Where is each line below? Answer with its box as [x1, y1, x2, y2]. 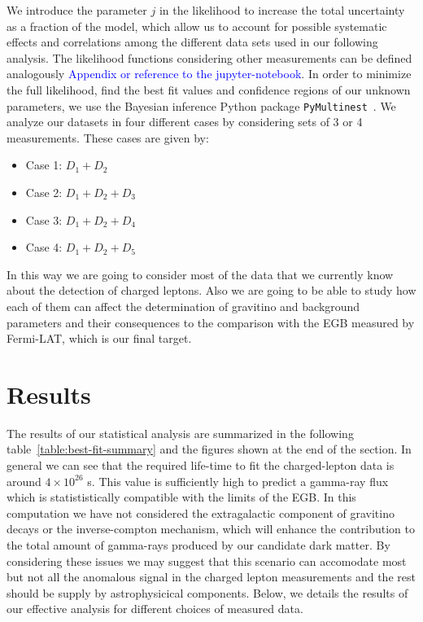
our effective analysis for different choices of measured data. [7, 600, 303, 617]
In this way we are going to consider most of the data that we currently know [7, 265, 394, 283]
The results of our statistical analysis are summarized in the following [7, 424, 354, 441]
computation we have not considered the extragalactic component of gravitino [7, 504, 395, 521]
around [7, 472, 41, 489]
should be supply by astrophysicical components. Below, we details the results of [7, 584, 408, 601]
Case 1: [25, 156, 63, 173]
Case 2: [25, 184, 63, 200]
